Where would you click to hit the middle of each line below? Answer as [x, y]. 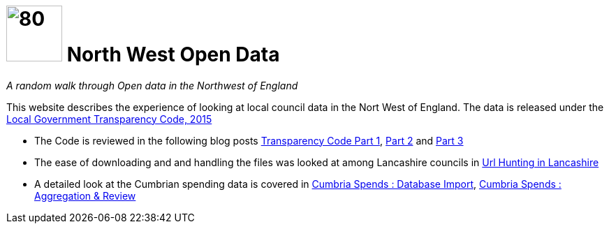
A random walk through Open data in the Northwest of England [152, 85]
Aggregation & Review [85, 195]
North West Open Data [173, 54]
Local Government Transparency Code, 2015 [109, 119]
